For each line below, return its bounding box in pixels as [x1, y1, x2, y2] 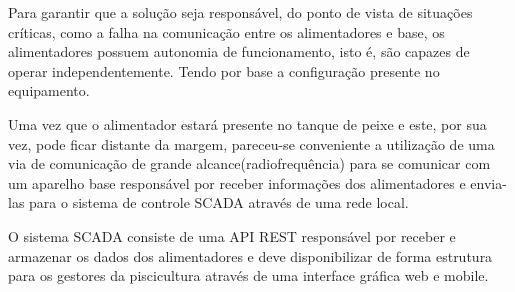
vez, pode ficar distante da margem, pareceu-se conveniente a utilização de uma [8, 133, 495, 154]
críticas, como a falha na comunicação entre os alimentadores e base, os [8, 21, 445, 42]
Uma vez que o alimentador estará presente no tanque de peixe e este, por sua [8, 113, 487, 134]
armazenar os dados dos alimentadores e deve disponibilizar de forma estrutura [8, 245, 493, 266]
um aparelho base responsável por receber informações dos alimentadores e [8, 172, 466, 193]
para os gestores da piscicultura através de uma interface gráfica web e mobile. [8, 265, 489, 286]
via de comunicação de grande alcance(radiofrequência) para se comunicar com [8, 153, 491, 174]
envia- [470, 172, 507, 193]
